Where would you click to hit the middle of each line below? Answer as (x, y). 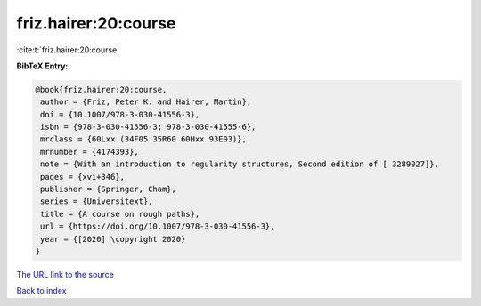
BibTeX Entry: (42, 66)
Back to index (41, 291)
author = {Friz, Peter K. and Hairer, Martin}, (146, 102)
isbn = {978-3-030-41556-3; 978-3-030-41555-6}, (148, 127)
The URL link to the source (65, 274)
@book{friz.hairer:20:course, (101, 89)
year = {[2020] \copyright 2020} (113, 239)
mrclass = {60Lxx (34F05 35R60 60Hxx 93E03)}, (143, 139)
